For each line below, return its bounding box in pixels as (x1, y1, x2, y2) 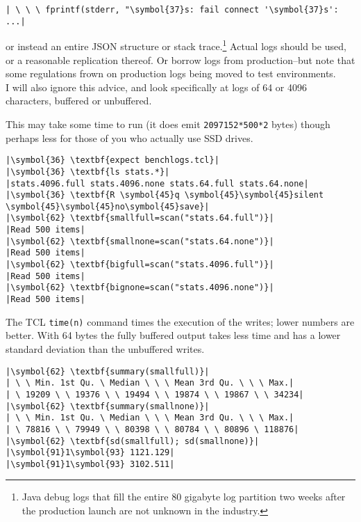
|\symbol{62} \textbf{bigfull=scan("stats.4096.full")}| (6, 260, 274, 270)
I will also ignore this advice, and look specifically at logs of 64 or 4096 (6, 79, 307, 94)
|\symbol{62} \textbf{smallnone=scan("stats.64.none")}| (6, 236, 274, 246)
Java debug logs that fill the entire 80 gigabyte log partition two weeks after (22, 489, 346, 504)
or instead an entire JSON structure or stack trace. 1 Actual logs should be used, (6, 37, 346, 53)
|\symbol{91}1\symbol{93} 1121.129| (6, 448, 175, 458)
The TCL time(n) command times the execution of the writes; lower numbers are (6, 314, 355, 329)
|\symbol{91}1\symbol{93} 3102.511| (6, 459, 175, 469)
